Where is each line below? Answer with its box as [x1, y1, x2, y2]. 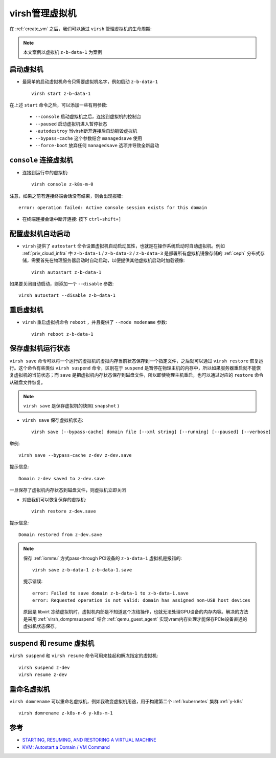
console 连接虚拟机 [9, 155, 74, 164]
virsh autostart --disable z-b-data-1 [18, 293, 116, 298]
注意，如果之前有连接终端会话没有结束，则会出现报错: [9, 193, 123, 199]
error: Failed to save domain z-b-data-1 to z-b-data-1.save [32, 590, 189, 596]
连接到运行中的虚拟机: [22, 169, 69, 175]
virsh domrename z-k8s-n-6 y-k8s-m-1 [18, 710, 113, 716]
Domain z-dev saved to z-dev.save [18, 476, 105, 481]
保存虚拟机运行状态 [9, 344, 70, 353]
